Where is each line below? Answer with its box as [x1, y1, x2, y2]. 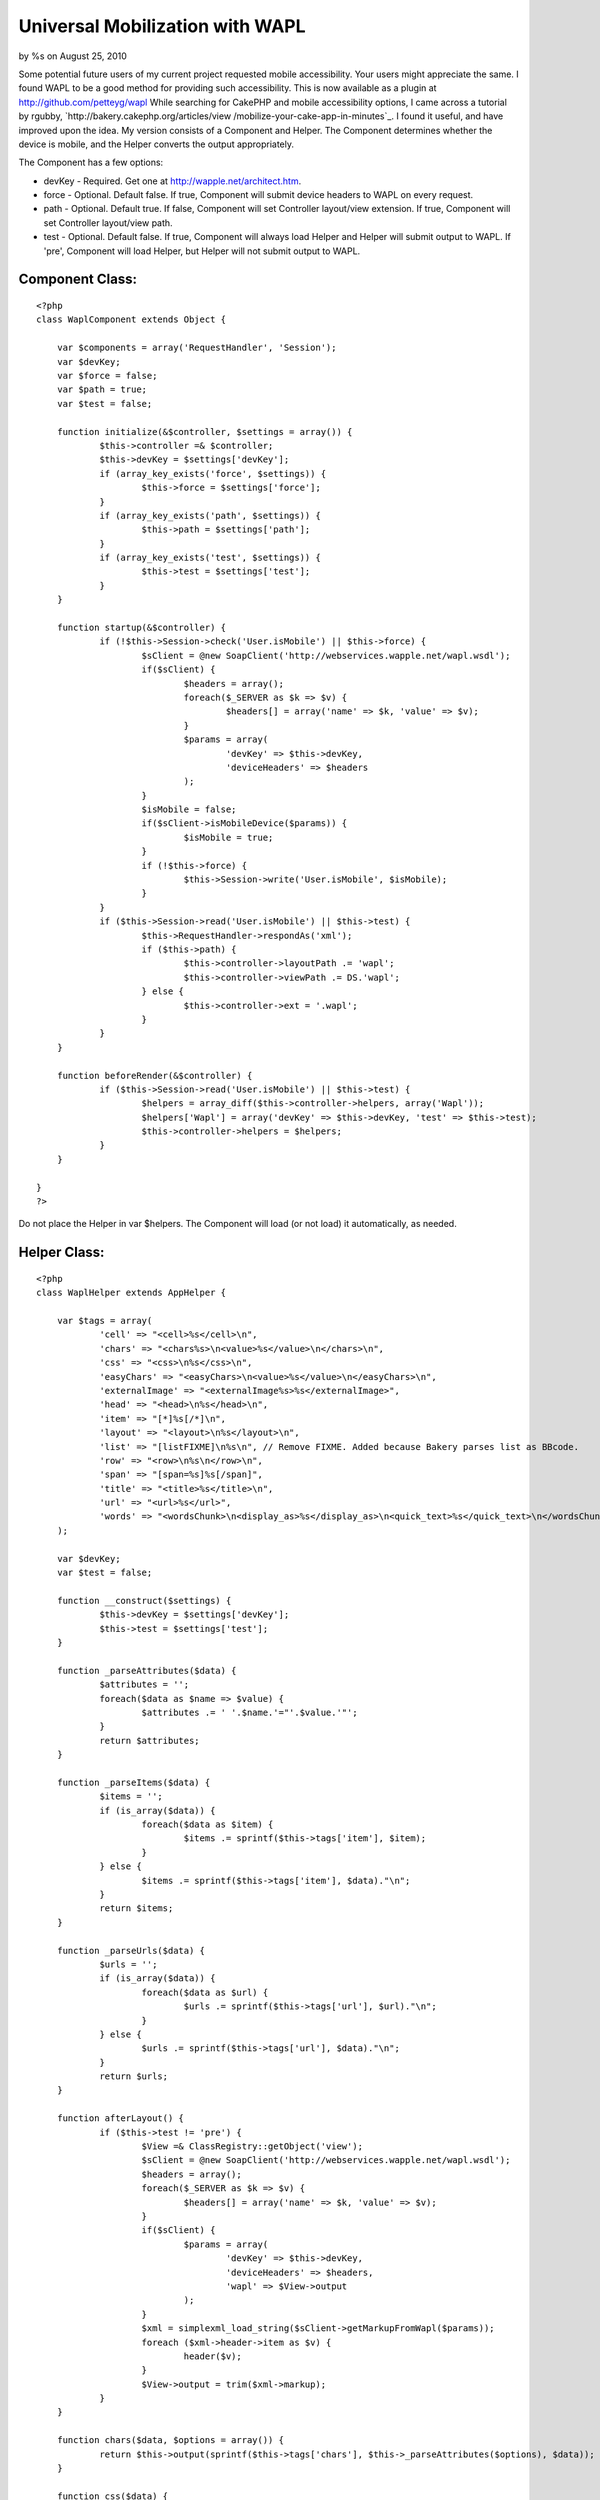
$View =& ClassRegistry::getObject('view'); [141, 2141, 364, 2152]
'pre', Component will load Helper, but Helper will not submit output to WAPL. [43, 245, 361, 257]
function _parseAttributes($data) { [56, 1665, 237, 1676]
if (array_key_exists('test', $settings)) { [99, 552, 322, 564]
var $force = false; [56, 370, 158, 381]
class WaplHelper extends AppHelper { [36, 1287, 227, 1299]
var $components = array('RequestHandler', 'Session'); [56, 342, 337, 354]
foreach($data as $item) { [141, 1819, 274, 1830]
